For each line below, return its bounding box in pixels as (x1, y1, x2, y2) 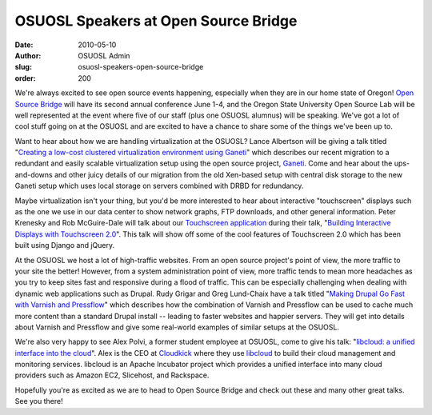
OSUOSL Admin (78, 50, 130, 60)
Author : (14, 50, 42, 60)
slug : (14, 62, 32, 72)
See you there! (14, 397, 63, 406)
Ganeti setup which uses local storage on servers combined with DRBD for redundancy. (14, 181, 304, 191)
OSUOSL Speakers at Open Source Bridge (14, 12, 298, 30)
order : (14, 73, 36, 83)
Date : (14, 40, 34, 50)
